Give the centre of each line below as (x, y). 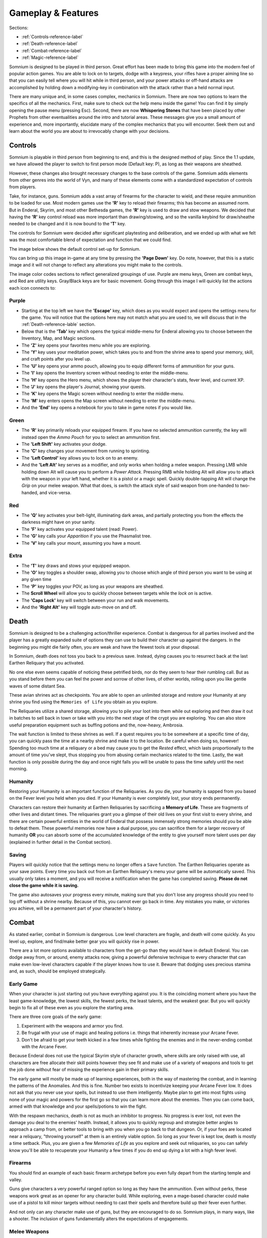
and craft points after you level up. (56, 359)
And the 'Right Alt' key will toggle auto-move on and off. (79, 607)
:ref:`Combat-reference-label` (52, 51)
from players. (23, 187)
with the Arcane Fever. (44, 1047)
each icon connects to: (33, 288)
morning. (18, 769)
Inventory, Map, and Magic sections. (59, 338)
